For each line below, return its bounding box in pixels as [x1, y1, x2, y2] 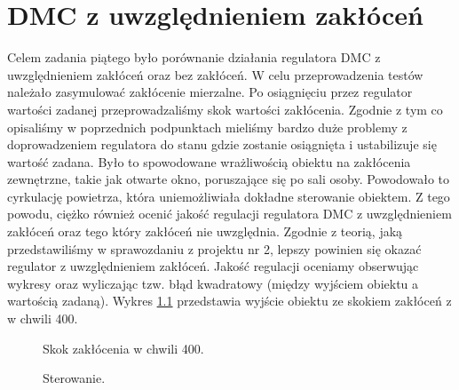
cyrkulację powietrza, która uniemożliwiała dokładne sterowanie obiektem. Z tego [7, 187, 450, 205]
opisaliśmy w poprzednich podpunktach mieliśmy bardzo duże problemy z [7, 117, 408, 136]
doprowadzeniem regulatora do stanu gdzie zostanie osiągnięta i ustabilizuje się [7, 135, 437, 154]
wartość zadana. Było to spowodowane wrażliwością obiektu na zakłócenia [7, 152, 411, 171]
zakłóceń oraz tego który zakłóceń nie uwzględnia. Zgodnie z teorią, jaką [7, 222, 403, 241]
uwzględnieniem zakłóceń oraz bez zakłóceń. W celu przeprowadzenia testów [7, 65, 423, 84]
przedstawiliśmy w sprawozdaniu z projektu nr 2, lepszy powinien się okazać [7, 239, 422, 258]
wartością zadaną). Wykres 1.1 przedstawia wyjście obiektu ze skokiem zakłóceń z [7, 291, 452, 310]
